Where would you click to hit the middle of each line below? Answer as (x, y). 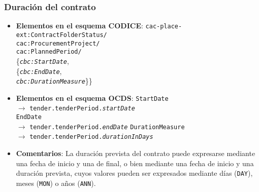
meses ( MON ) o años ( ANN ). (56, 183)
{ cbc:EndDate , (39, 71)
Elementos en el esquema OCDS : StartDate (92, 98)
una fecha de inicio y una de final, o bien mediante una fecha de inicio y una (135, 163)
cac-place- (164, 27)
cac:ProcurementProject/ (58, 43)
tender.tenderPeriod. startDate (82, 109)
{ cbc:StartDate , (42, 61)
